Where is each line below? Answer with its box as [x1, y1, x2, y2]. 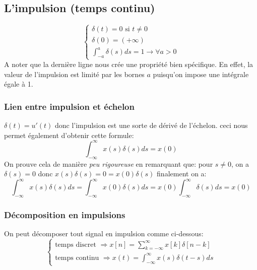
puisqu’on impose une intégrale [153, 69, 249, 79]
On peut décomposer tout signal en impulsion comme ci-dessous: [4, 228, 204, 239]
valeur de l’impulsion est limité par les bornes [4, 69, 145, 79]
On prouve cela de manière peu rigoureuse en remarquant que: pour [4, 158, 213, 169]
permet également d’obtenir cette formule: [4, 129, 134, 140]
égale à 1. [4, 79, 33, 89]
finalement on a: [157, 168, 207, 179]
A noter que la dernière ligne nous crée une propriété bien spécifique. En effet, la [4, 59, 253, 70]
